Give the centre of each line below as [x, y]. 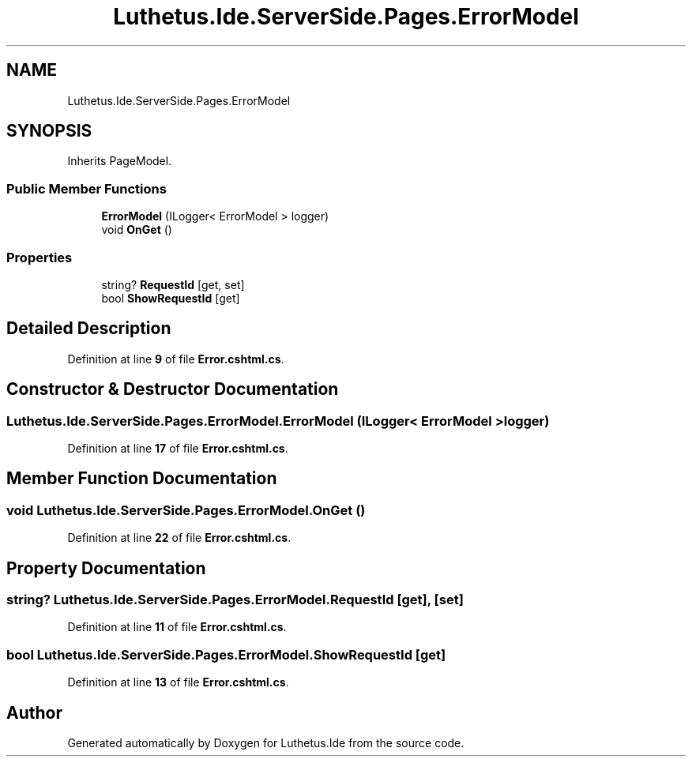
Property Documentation [106, 568]
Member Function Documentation [142, 479]
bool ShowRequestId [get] [171, 298]
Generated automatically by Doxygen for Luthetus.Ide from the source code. [266, 743]
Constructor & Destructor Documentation [173, 389]
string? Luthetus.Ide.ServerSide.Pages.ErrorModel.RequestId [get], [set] [235, 600]
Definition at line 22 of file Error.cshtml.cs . [179, 538]
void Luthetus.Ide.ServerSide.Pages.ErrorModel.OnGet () [186, 510]
